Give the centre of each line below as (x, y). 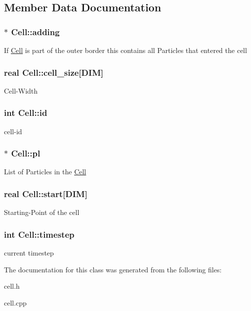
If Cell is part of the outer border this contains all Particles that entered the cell (125, 50)
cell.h (12, 286)
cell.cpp (15, 302)
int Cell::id (26, 113)
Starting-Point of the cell (42, 212)
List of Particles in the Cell (45, 172)
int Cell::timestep (39, 234)
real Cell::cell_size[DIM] (54, 72)
